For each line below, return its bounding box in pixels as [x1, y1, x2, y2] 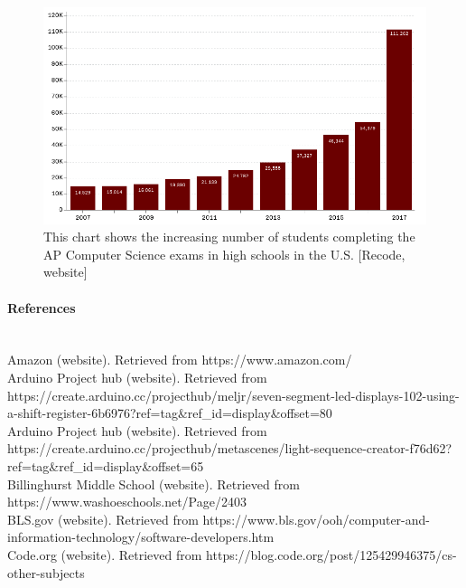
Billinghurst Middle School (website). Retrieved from [7, 474, 300, 493]
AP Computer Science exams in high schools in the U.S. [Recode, [43, 244, 405, 263]
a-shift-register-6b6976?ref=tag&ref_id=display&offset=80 [7, 403, 332, 422]
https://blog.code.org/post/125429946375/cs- [206, 545, 457, 564]
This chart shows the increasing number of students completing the [43, 227, 415, 246]
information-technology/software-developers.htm [7, 527, 275, 546]
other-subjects [7, 563, 85, 582]
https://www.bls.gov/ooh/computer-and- [202, 509, 430, 528]
